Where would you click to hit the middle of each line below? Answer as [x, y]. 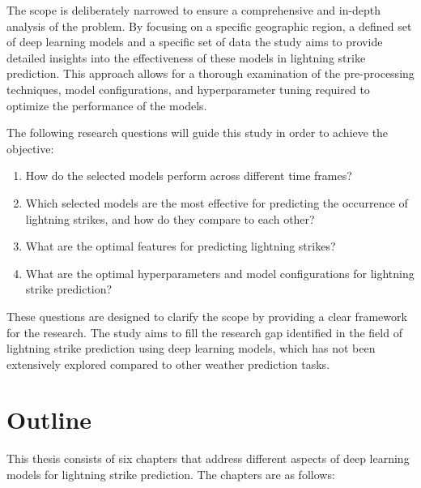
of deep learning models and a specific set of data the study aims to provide [195, 42]
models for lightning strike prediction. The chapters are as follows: [171, 474]
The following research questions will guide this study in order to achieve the [198, 133]
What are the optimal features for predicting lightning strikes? [181, 246]
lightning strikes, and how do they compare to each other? [170, 218]
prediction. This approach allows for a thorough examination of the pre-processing [210, 73]
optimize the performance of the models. [107, 105]
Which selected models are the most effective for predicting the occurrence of [217, 202]
